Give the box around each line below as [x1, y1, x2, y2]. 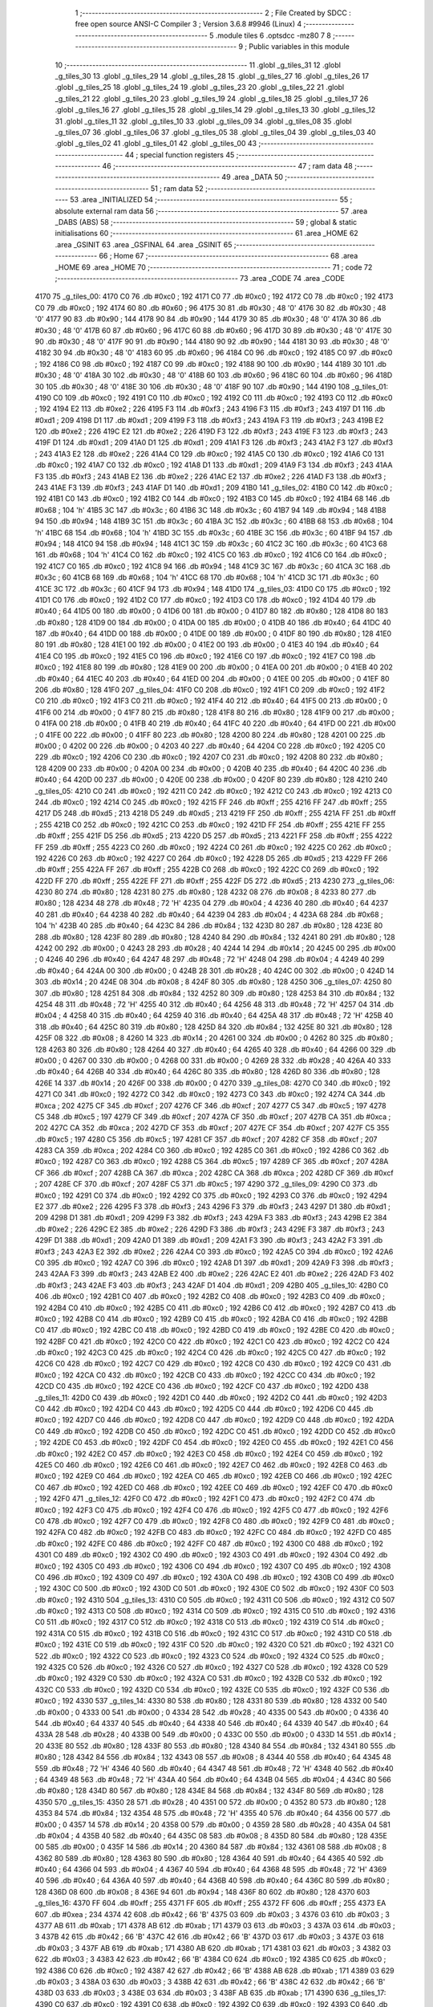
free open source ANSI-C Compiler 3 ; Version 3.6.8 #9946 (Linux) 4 [75, 19, 302, 29]
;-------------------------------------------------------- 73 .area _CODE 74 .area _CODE [55, 273, 345, 283]
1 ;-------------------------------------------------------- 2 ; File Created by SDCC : [75, 8, 352, 18]
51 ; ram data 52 [150, 183, 204, 193]
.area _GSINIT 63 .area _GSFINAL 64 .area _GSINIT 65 [55, 239, 233, 249]
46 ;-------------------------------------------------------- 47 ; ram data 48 [102, 161, 353, 171]
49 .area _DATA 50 [221, 173, 284, 182]
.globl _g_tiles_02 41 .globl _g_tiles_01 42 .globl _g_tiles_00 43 [55, 139, 257, 149]
